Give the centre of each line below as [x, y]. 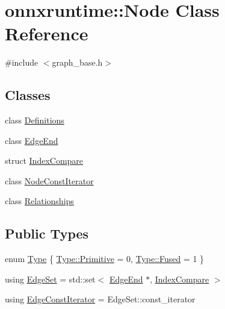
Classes [28, 95]
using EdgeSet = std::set [50, 279]
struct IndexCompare [44, 161]
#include [22, 62]
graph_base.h [77, 62]
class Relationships [39, 201]
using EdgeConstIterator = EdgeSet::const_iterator [100, 299]
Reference [47, 33]
